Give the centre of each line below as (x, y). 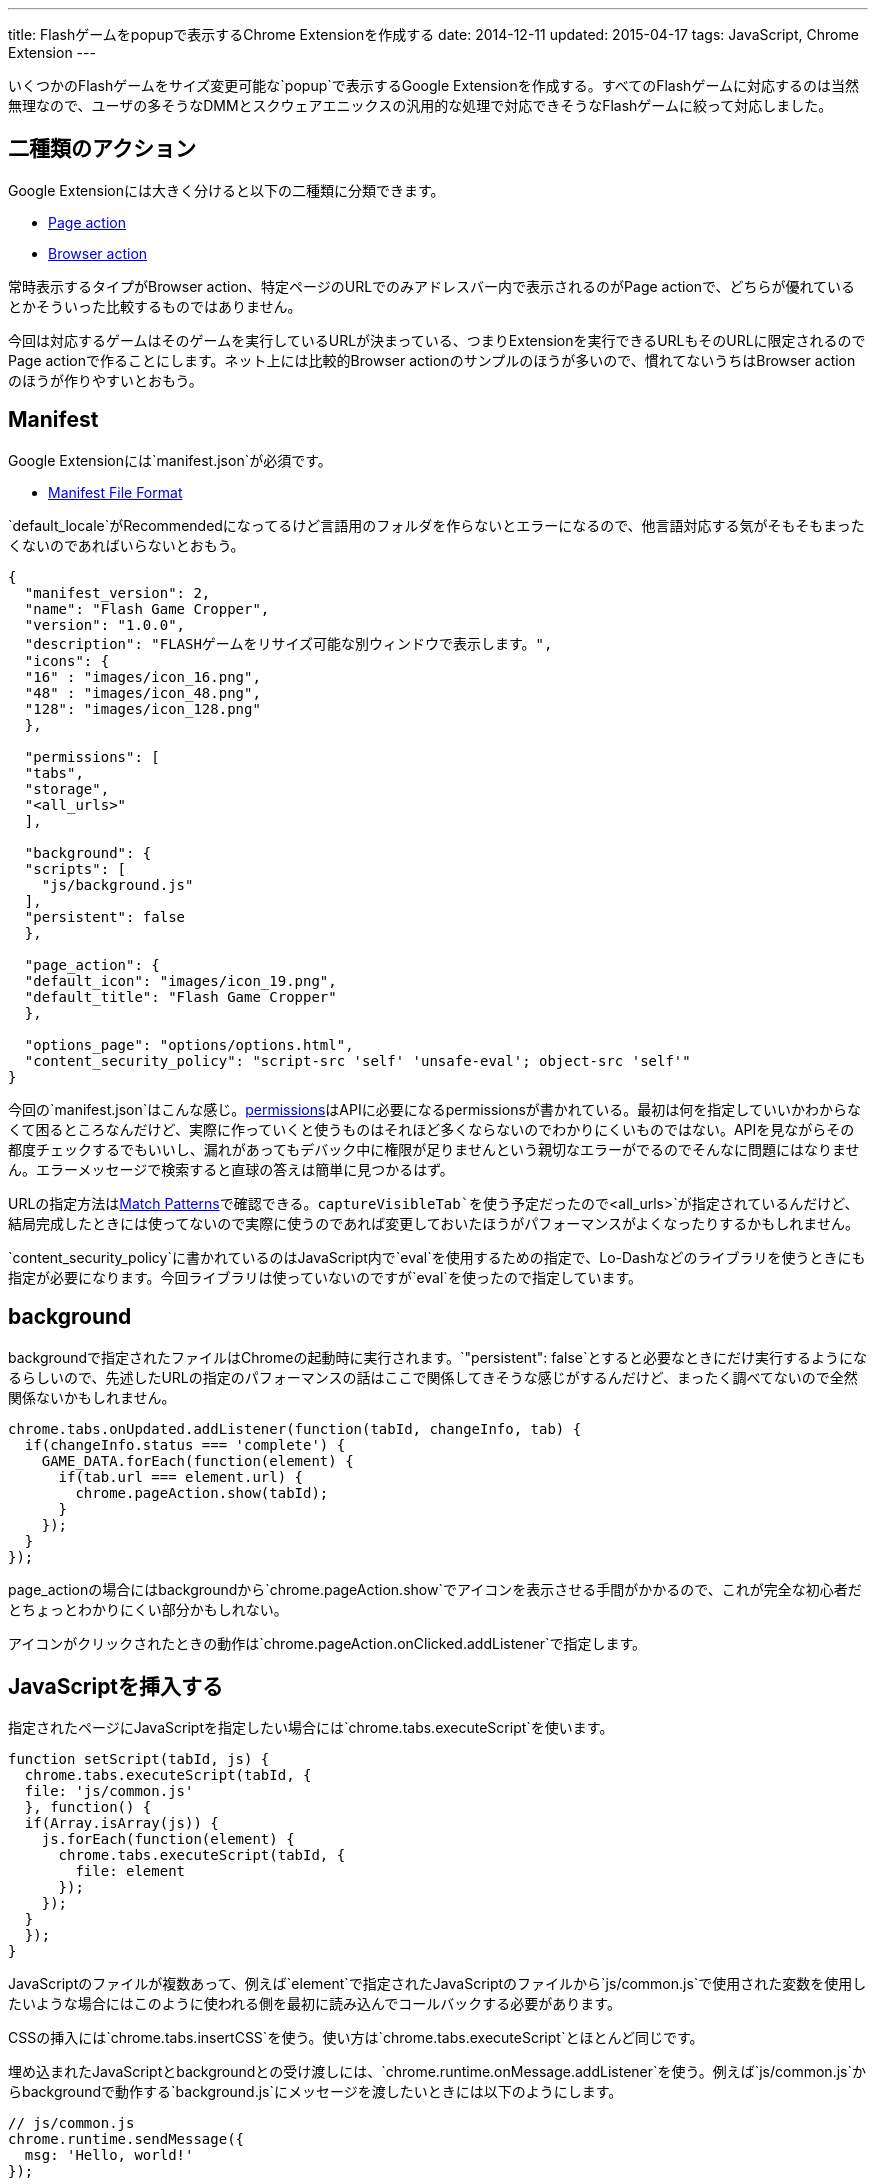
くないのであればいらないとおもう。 (126, 545)
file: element (130, 1871)
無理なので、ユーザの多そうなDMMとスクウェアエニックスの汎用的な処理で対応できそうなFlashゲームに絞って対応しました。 (420, 105)
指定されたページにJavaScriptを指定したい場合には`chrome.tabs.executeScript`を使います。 (311, 1728)
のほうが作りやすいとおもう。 (105, 380)
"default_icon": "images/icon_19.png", (180, 980)
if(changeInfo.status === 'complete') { (185, 1444)
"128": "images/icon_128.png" (142, 708)
